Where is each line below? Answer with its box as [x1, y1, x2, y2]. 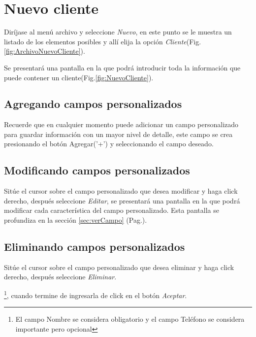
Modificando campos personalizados [4, 163, 190, 178]
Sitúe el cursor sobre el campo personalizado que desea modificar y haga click [4, 186, 238, 196]
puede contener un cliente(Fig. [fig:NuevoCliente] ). [4, 72, 154, 82]
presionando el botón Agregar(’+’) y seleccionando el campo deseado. [4, 138, 214, 149]
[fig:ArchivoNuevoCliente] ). [4, 46, 85, 56]
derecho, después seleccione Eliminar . [4, 271, 117, 282]
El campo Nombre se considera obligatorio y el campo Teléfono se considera [15, 314, 245, 324]
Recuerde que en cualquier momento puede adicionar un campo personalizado [4, 119, 239, 130]
